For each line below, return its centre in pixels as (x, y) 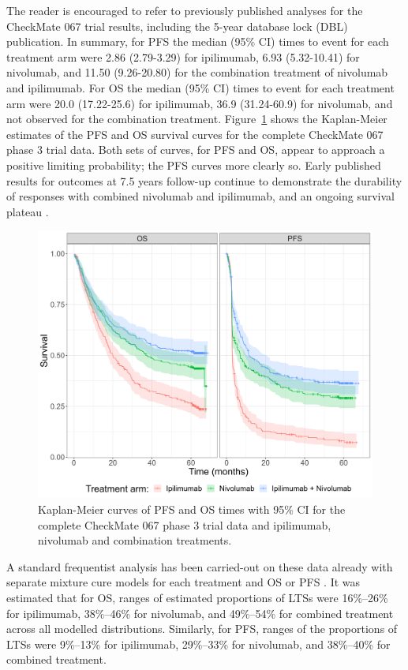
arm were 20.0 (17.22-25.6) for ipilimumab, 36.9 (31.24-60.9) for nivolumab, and (200, 103)
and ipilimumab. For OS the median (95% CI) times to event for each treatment (200, 87)
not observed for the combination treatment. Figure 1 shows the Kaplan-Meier (197, 119)
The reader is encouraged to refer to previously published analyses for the (185, 10)
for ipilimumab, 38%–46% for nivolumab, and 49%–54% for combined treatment (200, 613)
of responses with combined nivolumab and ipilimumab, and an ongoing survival (200, 196)
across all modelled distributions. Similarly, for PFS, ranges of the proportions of (202, 629)
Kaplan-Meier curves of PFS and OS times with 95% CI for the (192, 509)
